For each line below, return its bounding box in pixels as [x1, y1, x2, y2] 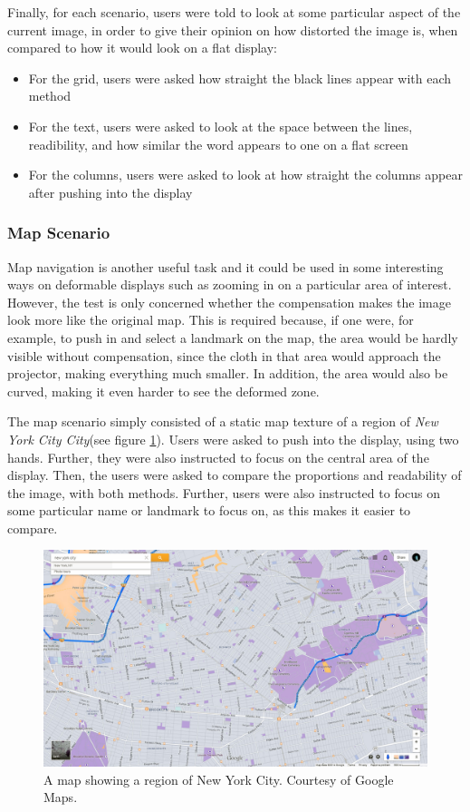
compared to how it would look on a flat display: [7, 38, 278, 57]
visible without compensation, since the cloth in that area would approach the [7, 346, 441, 365]
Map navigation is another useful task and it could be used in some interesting [7, 257, 444, 276]
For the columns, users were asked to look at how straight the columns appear [28, 165, 463, 184]
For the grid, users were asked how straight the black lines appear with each [28, 68, 452, 87]
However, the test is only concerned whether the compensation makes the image [7, 292, 451, 311]
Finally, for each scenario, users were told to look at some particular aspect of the [7, 3, 461, 21]
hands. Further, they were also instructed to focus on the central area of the [7, 447, 429, 466]
